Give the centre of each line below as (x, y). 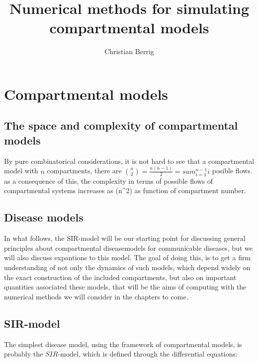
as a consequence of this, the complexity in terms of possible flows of (109, 181)
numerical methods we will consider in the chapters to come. (96, 296)
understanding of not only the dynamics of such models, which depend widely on (127, 267)
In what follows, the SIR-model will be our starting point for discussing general (125, 238)
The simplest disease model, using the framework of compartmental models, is (123, 344)
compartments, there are (84, 171)
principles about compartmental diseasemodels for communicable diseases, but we (128, 248)
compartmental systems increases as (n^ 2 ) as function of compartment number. (125, 190)
